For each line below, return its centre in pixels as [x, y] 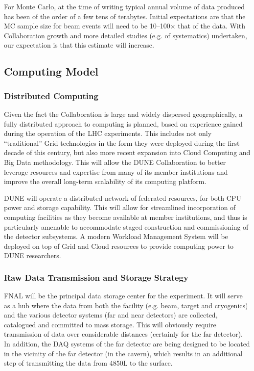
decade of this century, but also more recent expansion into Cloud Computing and [127, 152]
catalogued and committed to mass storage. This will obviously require [110, 324]
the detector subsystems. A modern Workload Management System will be [116, 236]
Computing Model [51, 71]
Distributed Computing [51, 95]
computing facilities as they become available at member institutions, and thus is [126, 217]
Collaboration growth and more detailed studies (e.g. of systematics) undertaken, [126, 35]
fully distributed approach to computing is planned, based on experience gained [123, 123]
